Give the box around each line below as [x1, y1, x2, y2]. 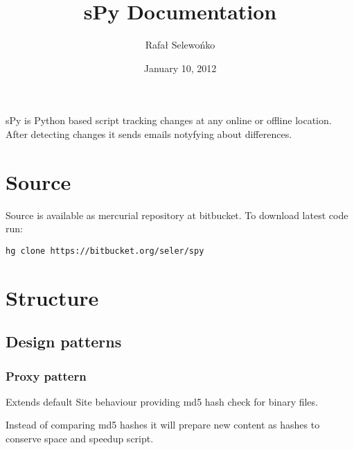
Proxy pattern [6, 367, 87, 384]
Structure [6, 283, 99, 311]
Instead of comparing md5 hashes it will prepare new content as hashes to [6, 417, 320, 432]
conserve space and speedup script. [6, 431, 154, 446]
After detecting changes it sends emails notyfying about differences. [6, 126, 292, 141]
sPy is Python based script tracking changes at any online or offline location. [6, 113, 332, 128]
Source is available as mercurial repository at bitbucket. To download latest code [6, 207, 348, 222]
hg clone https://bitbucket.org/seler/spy [6, 245, 204, 256]
